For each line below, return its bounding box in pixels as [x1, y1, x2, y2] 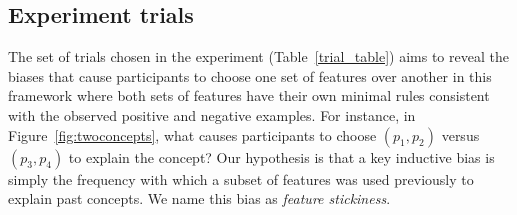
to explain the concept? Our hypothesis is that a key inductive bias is [68, 146, 495, 167]
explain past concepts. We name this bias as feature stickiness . [8, 188, 391, 209]
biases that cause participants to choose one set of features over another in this [8, 65, 492, 86]
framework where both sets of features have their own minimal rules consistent [8, 85, 490, 106]
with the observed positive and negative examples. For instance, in [8, 104, 416, 125]
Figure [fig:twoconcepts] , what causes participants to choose [8, 124, 377, 145]
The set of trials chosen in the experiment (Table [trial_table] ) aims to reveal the [8, 46, 509, 67]
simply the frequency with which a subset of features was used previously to [8, 168, 474, 189]
